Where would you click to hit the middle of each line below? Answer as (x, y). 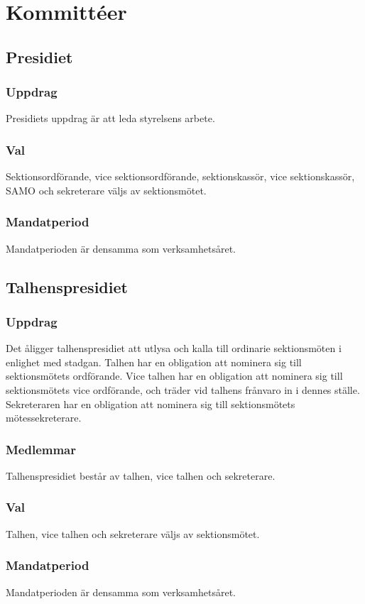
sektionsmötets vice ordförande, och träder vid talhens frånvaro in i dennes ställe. (183, 389)
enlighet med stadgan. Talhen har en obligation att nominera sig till (154, 362)
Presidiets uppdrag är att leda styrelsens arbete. (110, 118)
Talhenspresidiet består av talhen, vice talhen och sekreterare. (141, 475)
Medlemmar (41, 449)
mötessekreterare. (44, 418)
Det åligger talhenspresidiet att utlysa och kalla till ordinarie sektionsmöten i (174, 348)
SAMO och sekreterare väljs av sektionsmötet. (106, 190)
